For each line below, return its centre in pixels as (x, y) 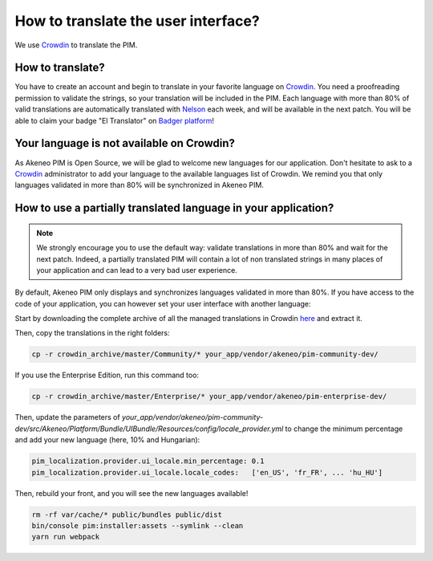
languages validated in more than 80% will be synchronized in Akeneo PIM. (140, 185)
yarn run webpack (66, 537)
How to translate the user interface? (137, 21)
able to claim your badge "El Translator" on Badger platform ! (115, 120)
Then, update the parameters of (67, 417)
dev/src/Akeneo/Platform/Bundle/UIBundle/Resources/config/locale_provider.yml (149, 429)
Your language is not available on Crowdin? (125, 143)
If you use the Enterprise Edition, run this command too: (107, 375)
